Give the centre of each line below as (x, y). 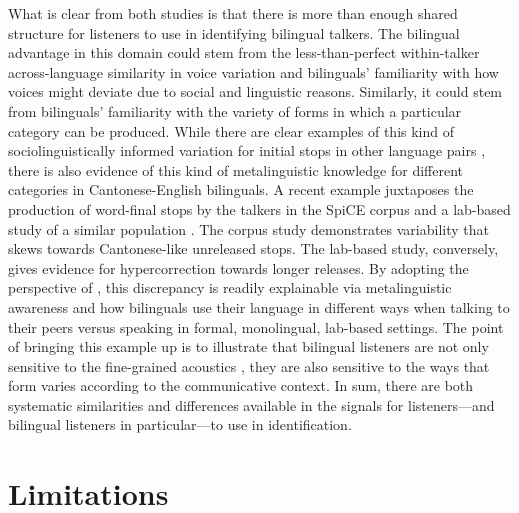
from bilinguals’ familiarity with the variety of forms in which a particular (235, 110)
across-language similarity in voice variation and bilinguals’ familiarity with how (253, 71)
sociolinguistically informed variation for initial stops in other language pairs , (247, 150)
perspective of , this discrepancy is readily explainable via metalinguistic (230, 287)
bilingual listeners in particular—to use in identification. (180, 424)
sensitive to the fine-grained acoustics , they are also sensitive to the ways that (249, 365)
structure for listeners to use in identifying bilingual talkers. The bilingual (234, 32)
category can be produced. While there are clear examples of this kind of (231, 130)
